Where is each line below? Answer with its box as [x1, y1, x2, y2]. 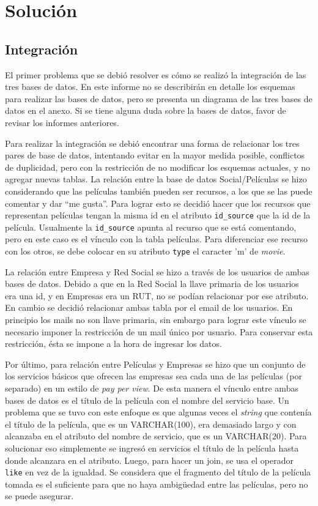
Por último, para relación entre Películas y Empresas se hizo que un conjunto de [5, 357, 306, 370]
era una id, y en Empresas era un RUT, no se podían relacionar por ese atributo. [5, 289, 309, 302]
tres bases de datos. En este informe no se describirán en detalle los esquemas [5, 80, 295, 93]
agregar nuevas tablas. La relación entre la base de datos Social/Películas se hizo [5, 173, 307, 185]
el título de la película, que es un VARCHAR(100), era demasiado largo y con [5, 417, 297, 430]
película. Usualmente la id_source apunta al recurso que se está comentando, [5, 220, 297, 233]
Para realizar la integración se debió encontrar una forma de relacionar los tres [5, 136, 300, 149]
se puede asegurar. [5, 489, 74, 502]
